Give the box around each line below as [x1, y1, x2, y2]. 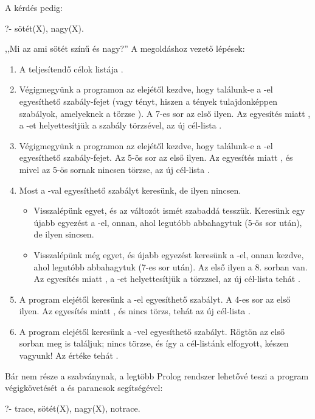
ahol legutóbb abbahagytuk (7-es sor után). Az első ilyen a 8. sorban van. [33, 260, 308, 273]
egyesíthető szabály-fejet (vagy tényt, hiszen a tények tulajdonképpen [19, 94, 277, 107]
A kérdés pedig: [5, 1, 63, 13]
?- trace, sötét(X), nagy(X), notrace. [5, 401, 140, 414]
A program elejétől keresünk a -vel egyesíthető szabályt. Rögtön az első [19, 325, 285, 337]
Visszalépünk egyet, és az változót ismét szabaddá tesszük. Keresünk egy [33, 204, 305, 217]
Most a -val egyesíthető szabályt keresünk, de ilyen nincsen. [19, 183, 241, 196]
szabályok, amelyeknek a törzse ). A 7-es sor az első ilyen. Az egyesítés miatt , [19, 107, 311, 119]
